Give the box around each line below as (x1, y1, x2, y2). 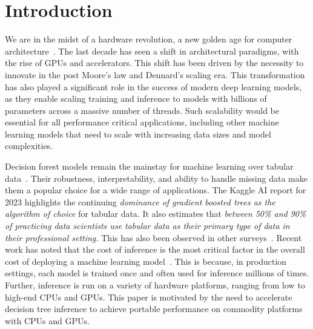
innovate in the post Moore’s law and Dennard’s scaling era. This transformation (5, 68, 305, 81)
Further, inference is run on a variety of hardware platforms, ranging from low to (5, 279, 305, 291)
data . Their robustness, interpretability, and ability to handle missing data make (5, 171, 308, 184)
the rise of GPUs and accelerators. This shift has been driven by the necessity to (5, 56, 304, 69)
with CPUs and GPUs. (5, 314, 90, 327)
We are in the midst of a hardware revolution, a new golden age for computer (5, 33, 292, 45)
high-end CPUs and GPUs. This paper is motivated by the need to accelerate (5, 290, 292, 303)
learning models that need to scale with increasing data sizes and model (5, 127, 271, 140)
